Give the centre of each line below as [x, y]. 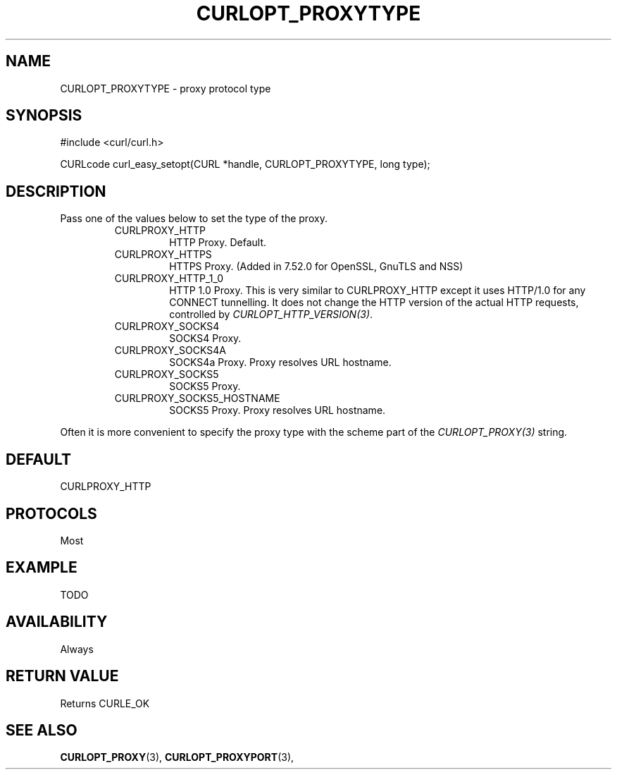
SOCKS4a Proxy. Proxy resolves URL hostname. [280, 362]
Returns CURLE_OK [105, 703]
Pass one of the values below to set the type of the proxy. [194, 219]
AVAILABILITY [57, 622]
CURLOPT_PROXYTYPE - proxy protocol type [166, 88]
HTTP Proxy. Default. [218, 243]
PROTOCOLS [51, 513]
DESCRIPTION [56, 191]
